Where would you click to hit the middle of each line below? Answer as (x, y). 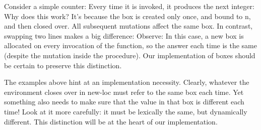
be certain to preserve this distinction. (63, 65)
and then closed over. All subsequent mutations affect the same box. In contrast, (128, 26)
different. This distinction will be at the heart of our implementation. (111, 121)
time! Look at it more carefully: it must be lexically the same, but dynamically (126, 111)
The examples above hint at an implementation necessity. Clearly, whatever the (127, 82)
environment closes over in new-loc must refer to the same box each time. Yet (124, 92)
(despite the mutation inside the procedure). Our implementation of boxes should (130, 55)
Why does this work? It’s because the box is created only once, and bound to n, (127, 16)
